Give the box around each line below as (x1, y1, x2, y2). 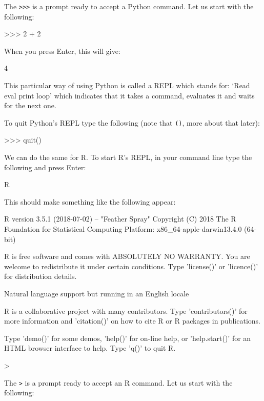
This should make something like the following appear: (4, 196, 176, 207)
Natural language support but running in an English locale (4, 288, 189, 298)
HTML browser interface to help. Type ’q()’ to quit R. (4, 343, 176, 353)
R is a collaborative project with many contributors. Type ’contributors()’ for (4, 305, 248, 316)
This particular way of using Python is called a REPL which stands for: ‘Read (4, 80, 250, 91)
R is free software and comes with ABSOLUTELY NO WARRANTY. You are (4, 251, 250, 262)
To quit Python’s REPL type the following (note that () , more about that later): (4, 117, 260, 128)
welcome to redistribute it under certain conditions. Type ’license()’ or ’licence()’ (4, 260, 258, 271)
